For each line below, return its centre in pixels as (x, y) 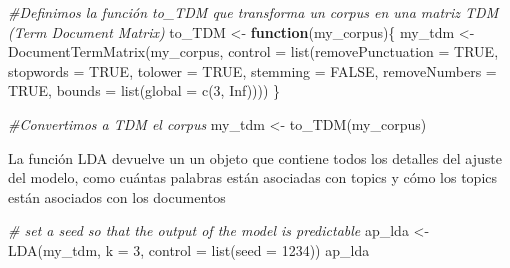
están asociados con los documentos (117, 196)
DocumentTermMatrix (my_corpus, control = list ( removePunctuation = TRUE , (253, 51)
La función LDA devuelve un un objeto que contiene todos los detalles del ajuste (255, 157)
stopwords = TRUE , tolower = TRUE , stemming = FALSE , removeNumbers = (252, 70)
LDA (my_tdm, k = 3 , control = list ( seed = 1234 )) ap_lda (189, 249)
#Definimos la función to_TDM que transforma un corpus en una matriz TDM (253, 12)
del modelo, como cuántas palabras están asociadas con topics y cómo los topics (253, 177)
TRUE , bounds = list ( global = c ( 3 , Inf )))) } (144, 90)
